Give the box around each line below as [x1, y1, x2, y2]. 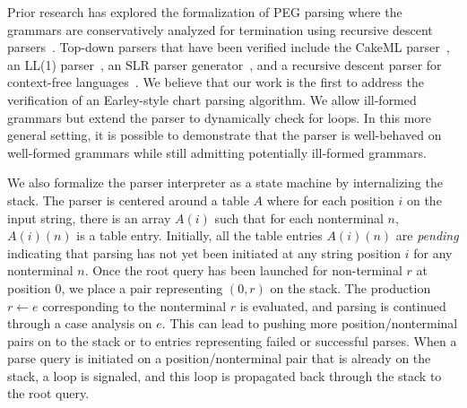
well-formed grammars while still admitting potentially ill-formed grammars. [7, 143, 427, 161]
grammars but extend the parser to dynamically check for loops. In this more [7, 108, 432, 126]
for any [413, 243, 453, 262]
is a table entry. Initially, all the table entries [76, 226, 323, 245]
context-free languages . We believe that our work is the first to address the [7, 73, 424, 91]
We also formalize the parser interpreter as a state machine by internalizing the [7, 173, 443, 192]
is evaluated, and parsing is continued [239, 296, 446, 315]
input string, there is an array [7, 208, 171, 227]
